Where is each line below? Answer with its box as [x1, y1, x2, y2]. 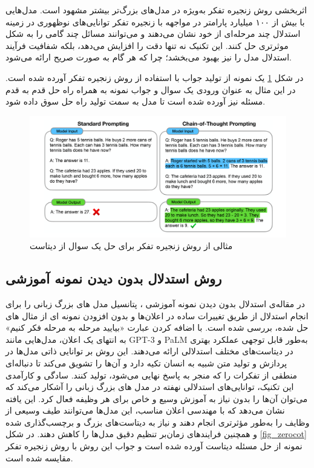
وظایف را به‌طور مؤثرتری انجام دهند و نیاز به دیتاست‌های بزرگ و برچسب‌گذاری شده [5, 415, 310, 428]
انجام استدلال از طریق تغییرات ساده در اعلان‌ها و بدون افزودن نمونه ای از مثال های [5, 309, 309, 322]
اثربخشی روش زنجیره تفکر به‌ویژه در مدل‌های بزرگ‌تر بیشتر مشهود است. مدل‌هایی [5, 4, 307, 16]
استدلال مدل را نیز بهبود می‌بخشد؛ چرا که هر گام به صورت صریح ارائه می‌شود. [5, 51, 292, 63]
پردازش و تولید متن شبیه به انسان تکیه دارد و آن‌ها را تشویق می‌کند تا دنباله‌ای [5, 356, 287, 369]
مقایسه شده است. [5, 451, 73, 464]
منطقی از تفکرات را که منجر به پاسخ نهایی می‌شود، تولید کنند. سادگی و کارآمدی [5, 368, 298, 381]
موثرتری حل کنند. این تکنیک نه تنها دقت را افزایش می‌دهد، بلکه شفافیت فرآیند [5, 39, 289, 51]
